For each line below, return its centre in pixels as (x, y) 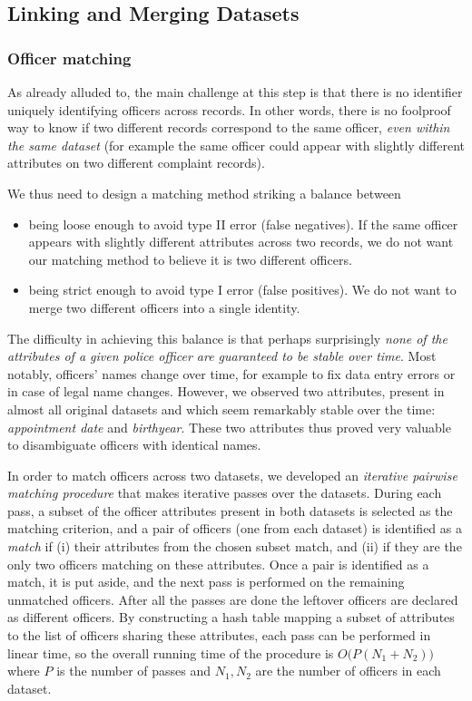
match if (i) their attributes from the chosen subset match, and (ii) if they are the (235, 546)
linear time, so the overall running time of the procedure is (171, 652)
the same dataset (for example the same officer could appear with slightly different (236, 145)
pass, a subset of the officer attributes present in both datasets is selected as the (230, 510)
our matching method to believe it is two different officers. (190, 259)
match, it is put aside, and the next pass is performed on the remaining (206, 582)
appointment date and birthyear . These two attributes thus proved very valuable (229, 427)
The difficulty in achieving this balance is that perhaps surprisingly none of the (227, 338)
